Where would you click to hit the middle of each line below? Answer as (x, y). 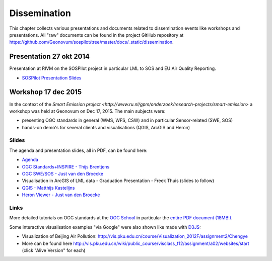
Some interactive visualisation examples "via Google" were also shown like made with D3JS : (105, 227)
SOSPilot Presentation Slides (52, 77)
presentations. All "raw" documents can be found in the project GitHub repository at (96, 35)
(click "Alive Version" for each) (54, 250)
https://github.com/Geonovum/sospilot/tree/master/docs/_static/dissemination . (91, 42)
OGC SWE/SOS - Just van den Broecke (62, 174)
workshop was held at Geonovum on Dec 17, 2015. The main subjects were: (87, 111)
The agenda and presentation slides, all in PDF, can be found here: (78, 150)
